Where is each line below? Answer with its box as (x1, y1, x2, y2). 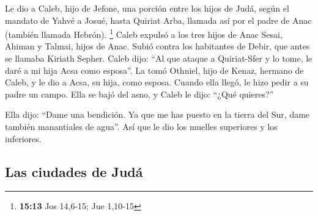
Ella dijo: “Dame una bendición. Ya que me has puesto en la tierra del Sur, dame (5, 108, 310, 121)
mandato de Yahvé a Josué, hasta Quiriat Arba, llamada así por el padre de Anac (5, 13, 312, 26)
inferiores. (5, 132, 42, 145)
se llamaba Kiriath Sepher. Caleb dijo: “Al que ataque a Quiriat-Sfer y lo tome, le (5, 52, 312, 65)
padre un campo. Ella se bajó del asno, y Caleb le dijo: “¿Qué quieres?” (5, 87, 274, 100)
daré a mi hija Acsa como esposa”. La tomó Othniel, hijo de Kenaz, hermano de (5, 63, 304, 76)
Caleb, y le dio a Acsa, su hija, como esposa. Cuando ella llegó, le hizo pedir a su (5, 76, 309, 88)
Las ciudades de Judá (5, 162, 143, 181)
